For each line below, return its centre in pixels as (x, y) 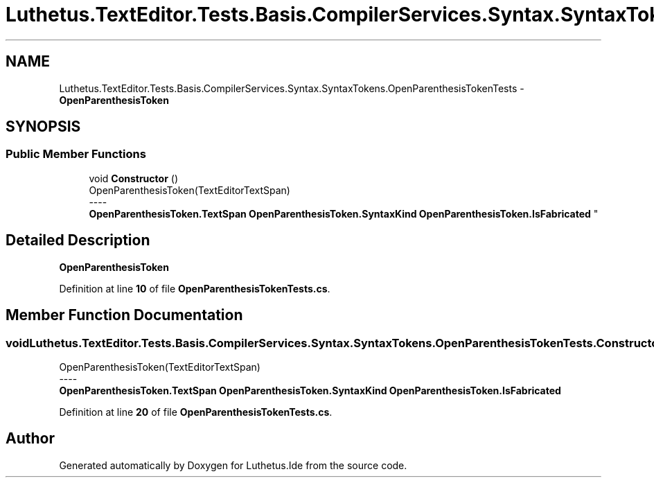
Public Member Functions (76, 154)
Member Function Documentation (124, 315)
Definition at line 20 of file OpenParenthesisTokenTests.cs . (196, 412)
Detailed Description (78, 240)
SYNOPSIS (43, 127)
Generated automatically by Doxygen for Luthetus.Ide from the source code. (233, 465)
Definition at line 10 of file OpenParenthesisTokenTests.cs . (195, 288)
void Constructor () (133, 178)
